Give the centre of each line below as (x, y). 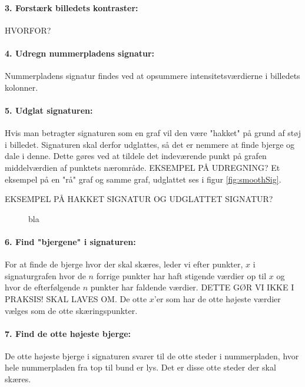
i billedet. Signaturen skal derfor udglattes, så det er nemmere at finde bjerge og (150, 144)
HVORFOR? (28, 30)
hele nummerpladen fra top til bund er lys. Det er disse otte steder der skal (140, 367)
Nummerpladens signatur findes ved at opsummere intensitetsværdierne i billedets (152, 76)
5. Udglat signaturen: (49, 110)
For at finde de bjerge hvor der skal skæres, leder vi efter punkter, (124, 264)
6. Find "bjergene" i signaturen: (70, 241)
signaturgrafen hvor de (45, 275)
